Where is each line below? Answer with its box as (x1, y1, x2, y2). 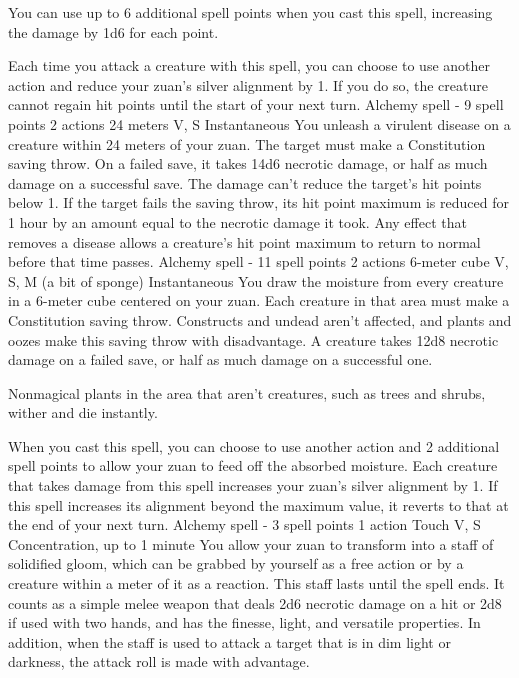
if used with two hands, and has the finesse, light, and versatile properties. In (8, 612, 481, 633)
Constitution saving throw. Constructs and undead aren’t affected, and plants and (8, 309, 512, 330)
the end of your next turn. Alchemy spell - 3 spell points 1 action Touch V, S (8, 514, 481, 535)
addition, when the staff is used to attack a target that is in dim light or (8, 631, 451, 652)
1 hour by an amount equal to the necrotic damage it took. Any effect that (8, 211, 467, 232)
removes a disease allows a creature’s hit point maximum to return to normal (8, 231, 481, 252)
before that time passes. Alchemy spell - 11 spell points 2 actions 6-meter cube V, (8, 251, 509, 272)
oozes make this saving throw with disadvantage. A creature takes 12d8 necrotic (8, 329, 499, 350)
